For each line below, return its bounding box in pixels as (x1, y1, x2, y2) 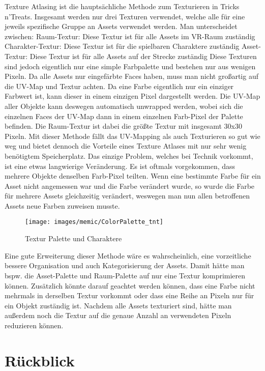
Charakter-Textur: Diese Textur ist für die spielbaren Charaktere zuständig (5, 41, 240, 51)
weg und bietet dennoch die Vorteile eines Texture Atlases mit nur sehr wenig (5, 140, 247, 151)
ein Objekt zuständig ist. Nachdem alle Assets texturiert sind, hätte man (5, 300, 232, 310)
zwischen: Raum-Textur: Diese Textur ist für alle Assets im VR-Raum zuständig (5, 31, 255, 41)
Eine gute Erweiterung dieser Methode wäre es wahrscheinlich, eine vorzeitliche (5, 250, 251, 261)
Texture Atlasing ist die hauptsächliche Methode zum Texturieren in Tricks (5, 1, 240, 11)
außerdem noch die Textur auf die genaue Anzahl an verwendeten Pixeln (5, 310, 231, 321)
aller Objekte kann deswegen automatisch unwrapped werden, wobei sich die (5, 100, 243, 111)
